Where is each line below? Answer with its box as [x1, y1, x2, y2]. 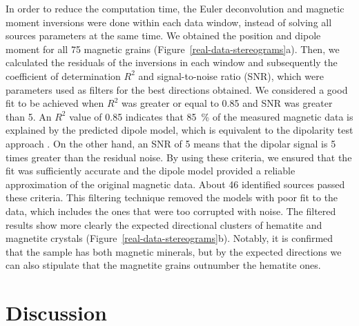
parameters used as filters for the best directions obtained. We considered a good [6, 82, 348, 96]
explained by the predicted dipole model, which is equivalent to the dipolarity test [6, 123, 353, 137]
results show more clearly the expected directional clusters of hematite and [6, 217, 322, 232]
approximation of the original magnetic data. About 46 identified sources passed [6, 176, 345, 191]
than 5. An [6, 109, 52, 123]
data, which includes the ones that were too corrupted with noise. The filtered [6, 203, 336, 218]
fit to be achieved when [6, 96, 104, 110]
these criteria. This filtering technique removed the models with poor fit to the [6, 190, 338, 205]
